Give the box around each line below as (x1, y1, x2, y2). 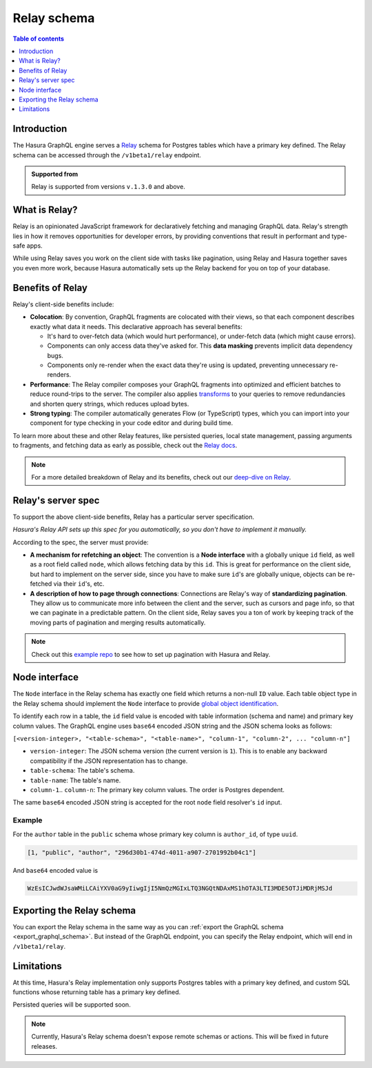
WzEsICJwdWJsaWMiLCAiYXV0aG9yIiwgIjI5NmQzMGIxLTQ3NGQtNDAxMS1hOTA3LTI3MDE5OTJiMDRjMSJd (27, 884, 333, 893)
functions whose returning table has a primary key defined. (12, 988, 181, 996)
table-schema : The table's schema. (30, 767, 135, 775)
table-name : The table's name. (30, 776, 121, 784)
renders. (47, 370, 72, 379)
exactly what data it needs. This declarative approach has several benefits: (30, 322, 242, 330)
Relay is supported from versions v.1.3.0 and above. (31, 183, 185, 191)
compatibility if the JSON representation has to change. (30, 756, 188, 765)
